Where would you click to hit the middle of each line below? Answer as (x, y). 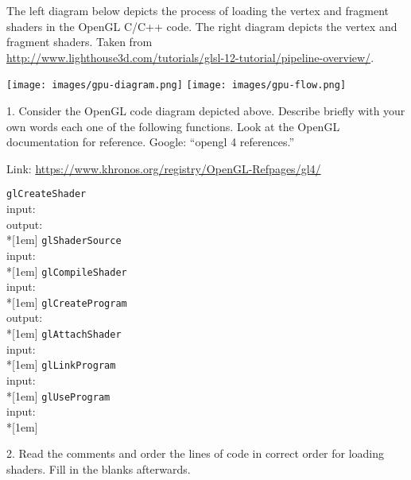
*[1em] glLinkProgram (61, 364)
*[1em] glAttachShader (64, 333)
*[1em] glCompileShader (67, 271)
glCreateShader (47, 194)
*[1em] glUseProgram (58, 395)
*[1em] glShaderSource (64, 240)
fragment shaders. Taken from (79, 42)
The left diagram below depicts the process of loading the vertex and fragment (198, 10)
